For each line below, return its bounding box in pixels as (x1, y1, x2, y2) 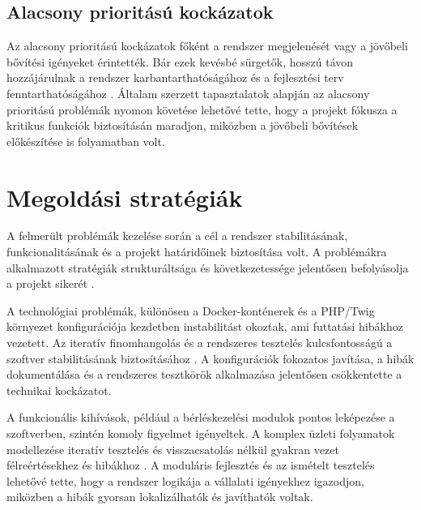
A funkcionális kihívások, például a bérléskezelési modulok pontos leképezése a (6, 409, 395, 426)
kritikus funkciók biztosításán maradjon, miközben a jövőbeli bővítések (6, 117, 359, 134)
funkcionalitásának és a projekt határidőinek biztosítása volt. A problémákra (6, 243, 387, 260)
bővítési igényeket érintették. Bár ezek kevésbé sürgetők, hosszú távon (6, 53, 354, 70)
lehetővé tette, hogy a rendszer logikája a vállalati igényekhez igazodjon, (6, 472, 364, 489)
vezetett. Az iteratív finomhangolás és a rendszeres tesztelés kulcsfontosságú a (6, 334, 393, 351)
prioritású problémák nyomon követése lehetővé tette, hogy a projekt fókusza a (6, 101, 398, 118)
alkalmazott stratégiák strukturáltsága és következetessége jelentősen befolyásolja (6, 259, 409, 276)
